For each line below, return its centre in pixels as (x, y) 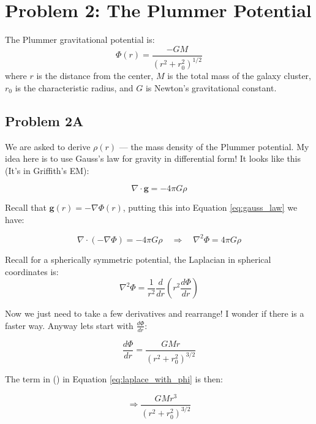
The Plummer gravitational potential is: (80, 40)
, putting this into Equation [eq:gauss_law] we (210, 207)
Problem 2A (44, 120)
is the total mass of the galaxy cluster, (239, 76)
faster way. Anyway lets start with (69, 325)
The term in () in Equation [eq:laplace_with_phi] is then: (114, 379)
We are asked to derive (48, 146)
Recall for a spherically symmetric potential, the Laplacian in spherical (138, 259)
